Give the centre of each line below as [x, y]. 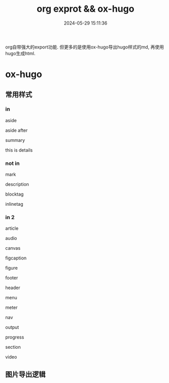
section [13, 347]
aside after [17, 130]
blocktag [15, 194]
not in [12, 163]
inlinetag [14, 204]
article [12, 228]
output [12, 327]
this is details [19, 150]
